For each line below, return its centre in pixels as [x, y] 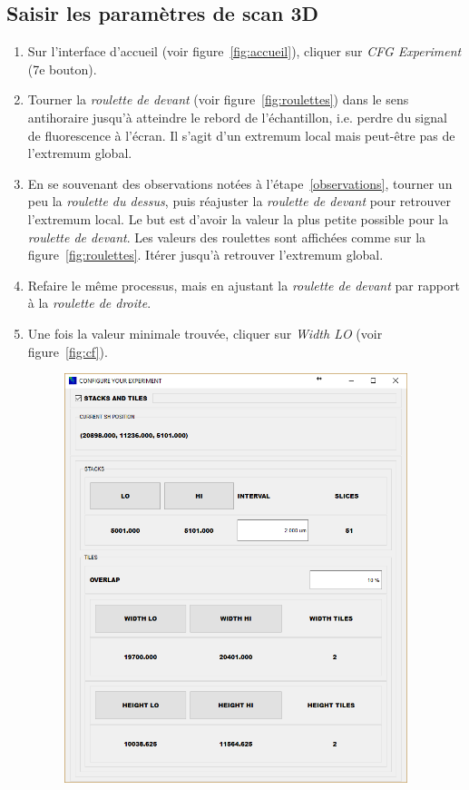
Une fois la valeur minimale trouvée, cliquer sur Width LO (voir [205, 333]
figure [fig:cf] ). [68, 351]
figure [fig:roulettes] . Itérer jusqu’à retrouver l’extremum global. [205, 255]
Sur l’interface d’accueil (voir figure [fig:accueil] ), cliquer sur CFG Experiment [244, 51]
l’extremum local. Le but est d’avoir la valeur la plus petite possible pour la [238, 218]
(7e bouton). [62, 69]
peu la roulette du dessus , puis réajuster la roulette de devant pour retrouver [239, 201]
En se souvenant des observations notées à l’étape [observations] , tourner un [240, 183]
